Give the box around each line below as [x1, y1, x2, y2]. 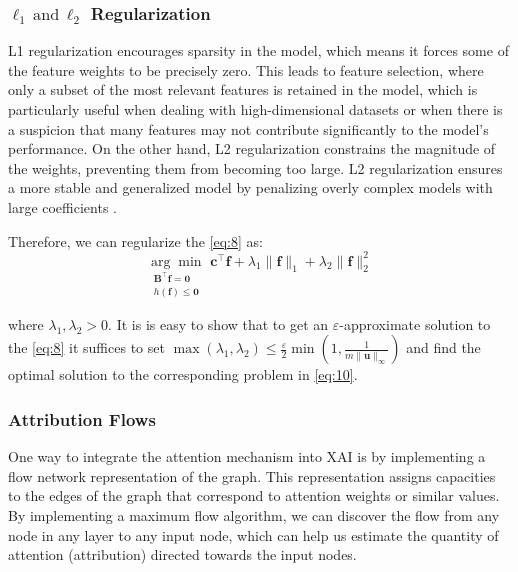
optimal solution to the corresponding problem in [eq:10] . [8, 364, 358, 385]
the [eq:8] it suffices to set [8, 337, 165, 358]
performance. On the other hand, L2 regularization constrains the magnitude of [8, 138, 496, 159]
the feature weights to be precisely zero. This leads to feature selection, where [8, 59, 484, 80]
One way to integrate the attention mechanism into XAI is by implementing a [8, 446, 486, 467]
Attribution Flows [8, 406, 156, 431]
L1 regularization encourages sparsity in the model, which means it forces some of [8, 40, 509, 61]
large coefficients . [8, 196, 117, 217]
